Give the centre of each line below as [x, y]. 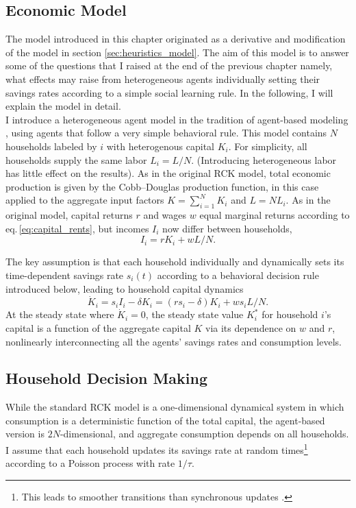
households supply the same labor [76, 159]
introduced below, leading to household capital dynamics [125, 288]
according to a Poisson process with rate [90, 463]
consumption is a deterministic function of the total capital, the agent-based [165, 420]
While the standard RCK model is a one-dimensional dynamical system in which [175, 407]
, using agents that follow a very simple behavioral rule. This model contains [166, 133]
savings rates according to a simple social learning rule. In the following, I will [169, 92]
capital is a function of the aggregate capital [98, 327]
